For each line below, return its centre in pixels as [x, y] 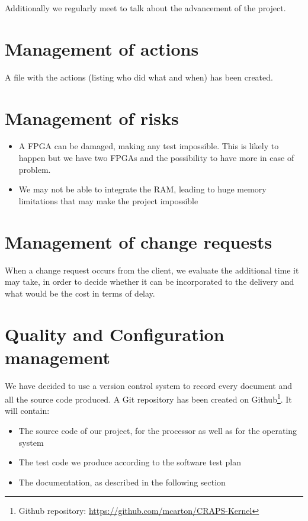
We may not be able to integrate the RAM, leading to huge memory [142, 189]
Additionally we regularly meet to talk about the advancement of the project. [145, 8]
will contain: [27, 411]
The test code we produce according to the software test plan [130, 462]
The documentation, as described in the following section [122, 482]
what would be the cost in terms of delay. [80, 293]
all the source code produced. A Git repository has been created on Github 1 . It [148, 398]
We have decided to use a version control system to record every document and [149, 385]
